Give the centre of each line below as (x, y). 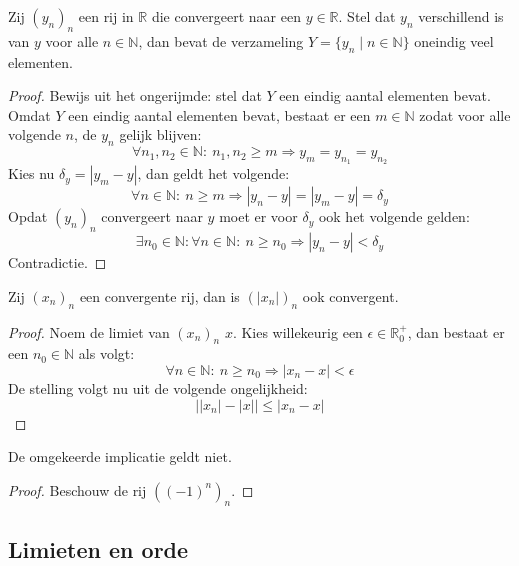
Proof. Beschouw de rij (77, 489)
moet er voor (258, 216)
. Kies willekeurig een (297, 331)
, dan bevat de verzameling (221, 40)
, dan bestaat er (456, 331)
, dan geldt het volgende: (213, 173)
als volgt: (106, 353)
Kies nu (31, 173)
